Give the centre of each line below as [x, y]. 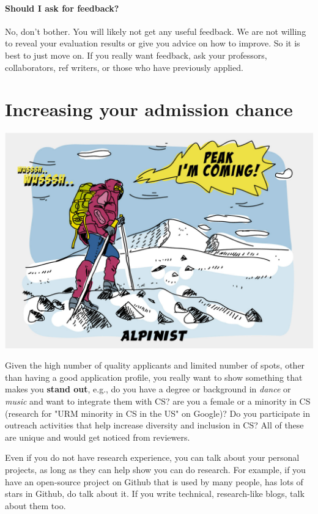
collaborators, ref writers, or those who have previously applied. [124, 67]
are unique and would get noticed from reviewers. [98, 437]
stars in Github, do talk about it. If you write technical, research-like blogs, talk [155, 494]
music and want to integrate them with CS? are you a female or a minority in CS [158, 401]
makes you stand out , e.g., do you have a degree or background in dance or [148, 389]
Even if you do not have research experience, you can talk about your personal [152, 457]
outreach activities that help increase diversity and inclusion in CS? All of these [154, 425]
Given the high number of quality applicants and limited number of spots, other [155, 365]
